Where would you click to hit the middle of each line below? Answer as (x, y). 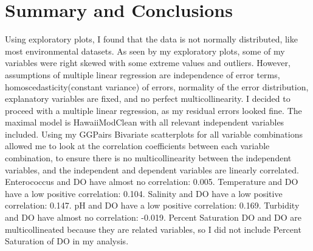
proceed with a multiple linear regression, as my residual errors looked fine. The (153, 110)
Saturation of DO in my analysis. (67, 241)
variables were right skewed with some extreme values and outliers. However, (148, 63)
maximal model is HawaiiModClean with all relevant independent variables (145, 122)
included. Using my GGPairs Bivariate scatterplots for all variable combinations (154, 134)
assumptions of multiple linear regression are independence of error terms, (143, 74)
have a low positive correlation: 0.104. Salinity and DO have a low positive (144, 193)
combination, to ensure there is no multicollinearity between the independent (148, 158)
